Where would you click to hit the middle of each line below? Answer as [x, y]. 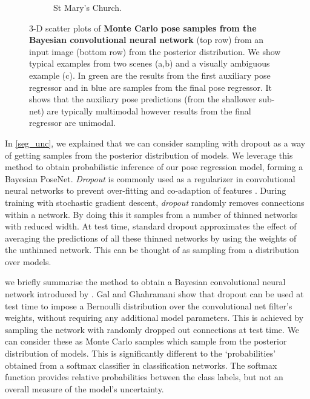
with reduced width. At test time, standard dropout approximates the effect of [151, 226]
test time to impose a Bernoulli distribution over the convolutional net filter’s [149, 305]
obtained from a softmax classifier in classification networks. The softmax [141, 365]
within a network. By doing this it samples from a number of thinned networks [151, 214]
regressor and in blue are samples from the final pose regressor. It [150, 87]
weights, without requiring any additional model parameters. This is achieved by [154, 318]
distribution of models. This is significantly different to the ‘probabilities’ [140, 353]
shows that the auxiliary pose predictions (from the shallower [143, 99]
